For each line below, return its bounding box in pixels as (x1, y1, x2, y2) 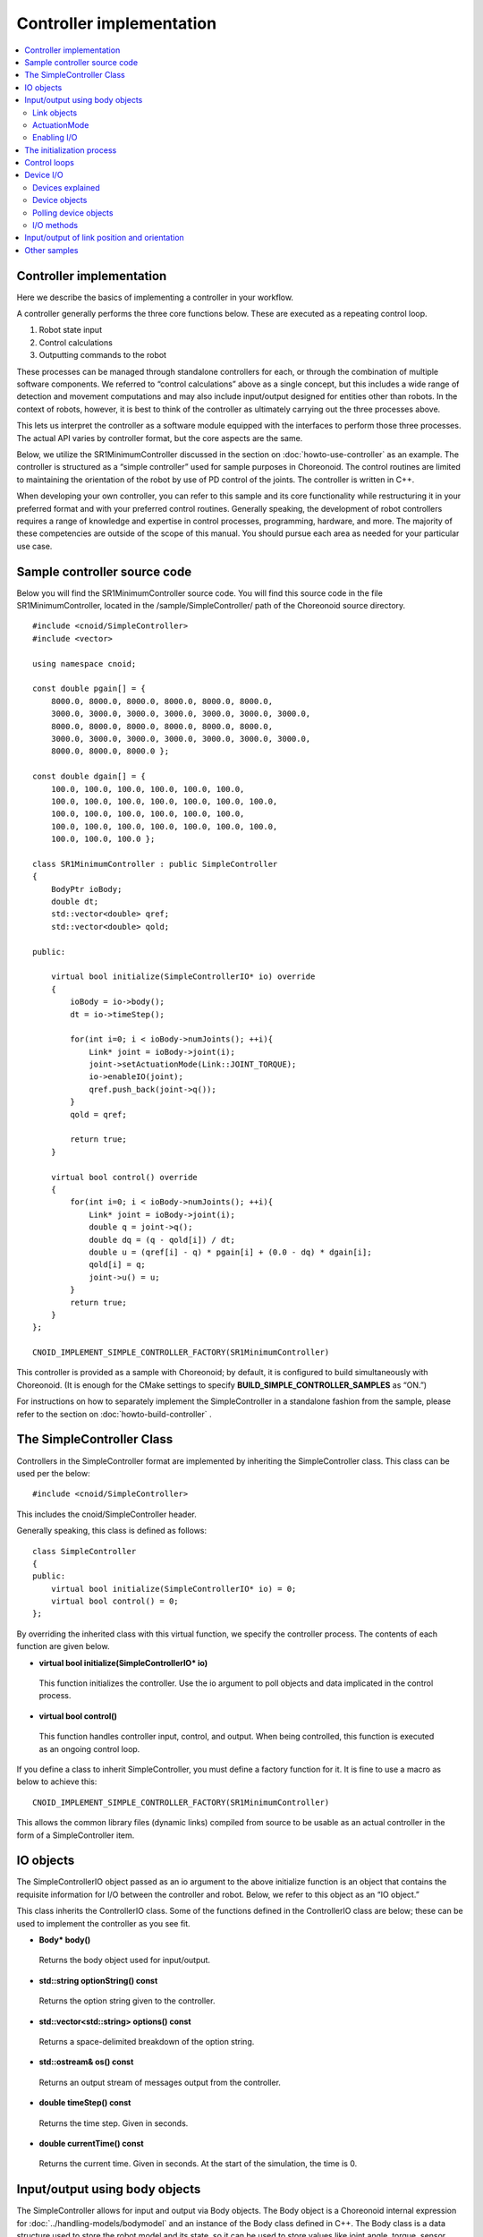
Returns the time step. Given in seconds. (38, 2117, 189, 2129)
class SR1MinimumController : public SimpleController (32, 859, 278, 869)
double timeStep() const (38, 2097, 131, 2108)
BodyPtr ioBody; (50, 884, 123, 894)
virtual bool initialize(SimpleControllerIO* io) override (50, 972, 316, 982)
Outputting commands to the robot (38, 350, 167, 361)
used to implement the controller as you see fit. (16, 1918, 191, 1928)
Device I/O (24, 170, 64, 181)
